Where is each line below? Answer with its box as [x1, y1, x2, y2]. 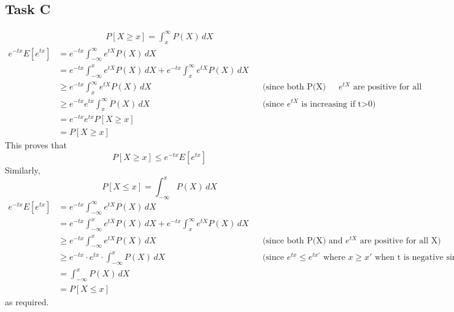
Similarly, [5, 164, 40, 177]
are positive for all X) [360, 236, 441, 245]
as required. [5, 295, 49, 308]
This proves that [5, 139, 67, 151]
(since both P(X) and [262, 236, 343, 245]
